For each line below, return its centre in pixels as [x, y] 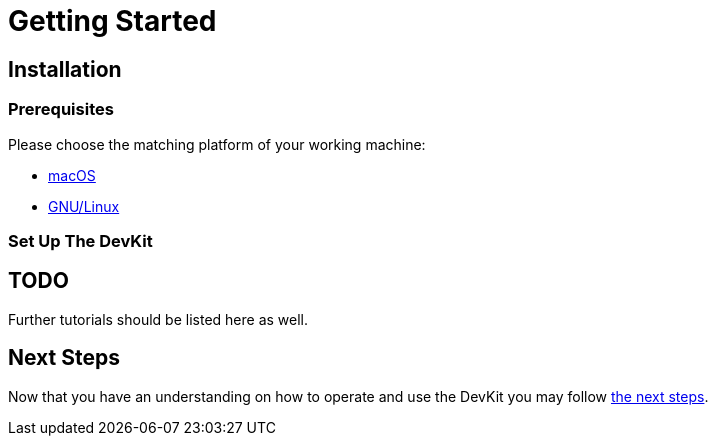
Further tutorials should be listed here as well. [158, 319]
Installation [65, 69]
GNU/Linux [84, 206]
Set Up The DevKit [80, 240]
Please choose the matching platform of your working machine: [217, 144]
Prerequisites [61, 109]
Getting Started [112, 21]
